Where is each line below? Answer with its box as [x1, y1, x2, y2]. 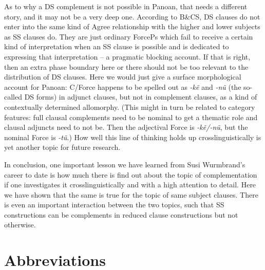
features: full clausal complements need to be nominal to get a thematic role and [4, 111, 258, 122]
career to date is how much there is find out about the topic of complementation [4, 169, 257, 180]
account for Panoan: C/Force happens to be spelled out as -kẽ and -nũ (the [4, 81, 241, 92]
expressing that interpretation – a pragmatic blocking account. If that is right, [4, 51, 251, 62]
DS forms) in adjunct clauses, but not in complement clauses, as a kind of [24, 91, 257, 102]
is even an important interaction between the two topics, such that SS [4, 199, 224, 210]
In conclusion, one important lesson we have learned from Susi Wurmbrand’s [4, 159, 245, 169]
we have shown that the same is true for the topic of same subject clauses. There [4, 189, 258, 200]
